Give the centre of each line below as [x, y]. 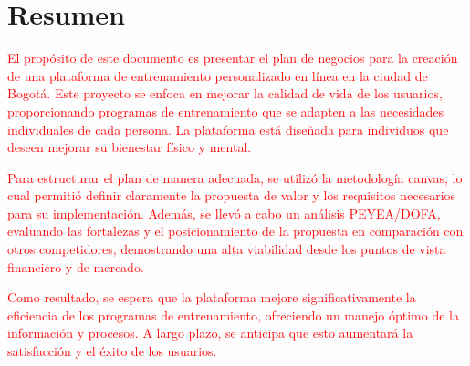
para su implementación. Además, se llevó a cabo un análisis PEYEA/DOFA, [224, 213]
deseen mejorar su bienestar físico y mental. [130, 147]
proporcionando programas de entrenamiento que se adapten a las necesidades [226, 111]
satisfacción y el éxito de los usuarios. [112, 351]
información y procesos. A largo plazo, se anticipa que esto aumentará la [210, 333]
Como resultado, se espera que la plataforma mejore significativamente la [212, 297]
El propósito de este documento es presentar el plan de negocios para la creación [233, 58]
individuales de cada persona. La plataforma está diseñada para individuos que [228, 129]
